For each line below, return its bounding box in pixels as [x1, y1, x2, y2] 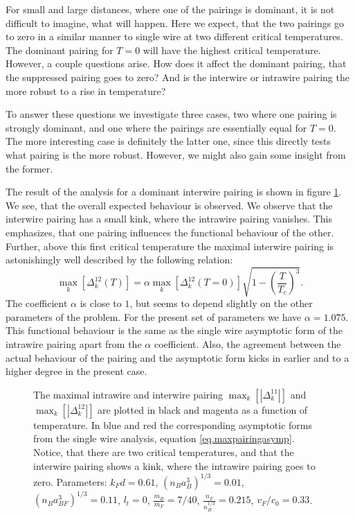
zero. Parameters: [33, 474, 107, 489]
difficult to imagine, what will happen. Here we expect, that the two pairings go [6, 15, 344, 30]
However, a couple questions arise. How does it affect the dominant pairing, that [6, 56, 347, 71]
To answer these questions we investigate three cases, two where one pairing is [6, 107, 337, 121]
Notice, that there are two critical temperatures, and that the [33, 444, 294, 459]
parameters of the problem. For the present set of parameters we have [6, 309, 302, 324]
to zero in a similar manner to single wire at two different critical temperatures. [6, 29, 343, 44]
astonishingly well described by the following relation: [6, 252, 233, 267]
